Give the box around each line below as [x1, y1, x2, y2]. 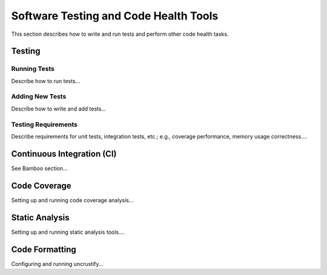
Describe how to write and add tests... [11, 105, 107, 112]
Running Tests [11, 64, 54, 73]
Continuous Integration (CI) [11, 149, 117, 159]
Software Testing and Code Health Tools [11, 9, 219, 22]
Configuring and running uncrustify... [11, 260, 104, 267]
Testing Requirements [11, 120, 78, 129]
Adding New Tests [11, 92, 67, 101]
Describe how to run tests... [11, 77, 81, 84]
